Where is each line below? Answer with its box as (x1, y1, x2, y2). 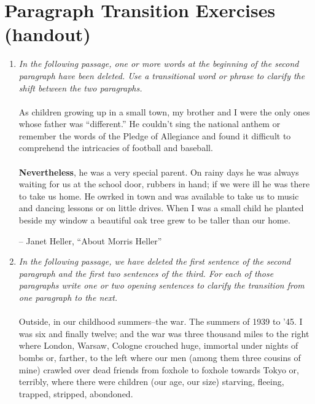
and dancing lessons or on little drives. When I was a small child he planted (18, 201, 304, 214)
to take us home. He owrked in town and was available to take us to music (18, 189, 299, 202)
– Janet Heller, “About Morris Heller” (18, 234, 162, 247)
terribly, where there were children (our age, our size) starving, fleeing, (18, 375, 284, 388)
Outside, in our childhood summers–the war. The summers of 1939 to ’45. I (18, 315, 303, 328)
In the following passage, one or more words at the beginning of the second (18, 57, 299, 70)
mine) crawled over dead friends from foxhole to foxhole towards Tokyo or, (18, 363, 299, 376)
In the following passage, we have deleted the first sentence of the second (18, 255, 291, 268)
